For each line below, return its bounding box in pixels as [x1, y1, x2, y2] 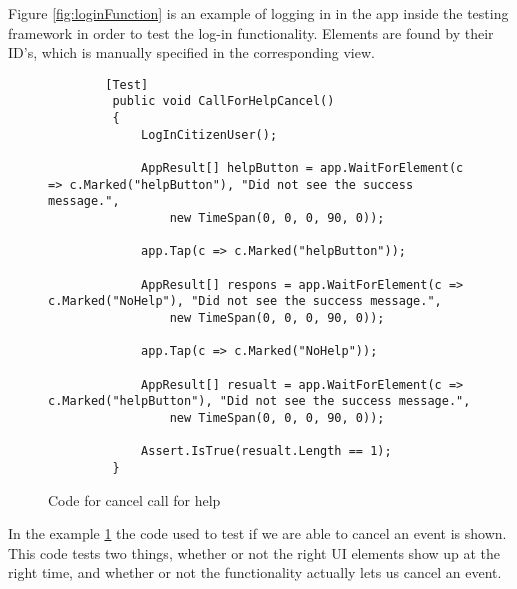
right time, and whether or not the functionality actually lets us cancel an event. [8, 562, 502, 583]
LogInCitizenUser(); [141, 127, 278, 142]
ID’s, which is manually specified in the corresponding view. [8, 42, 375, 63]
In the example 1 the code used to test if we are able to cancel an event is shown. [8, 523, 507, 544]
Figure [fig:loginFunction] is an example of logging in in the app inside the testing [8, 3, 509, 23]
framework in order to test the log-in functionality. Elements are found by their [8, 22, 494, 43]
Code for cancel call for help [48, 489, 221, 510]
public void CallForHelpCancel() [112, 94, 335, 109]
